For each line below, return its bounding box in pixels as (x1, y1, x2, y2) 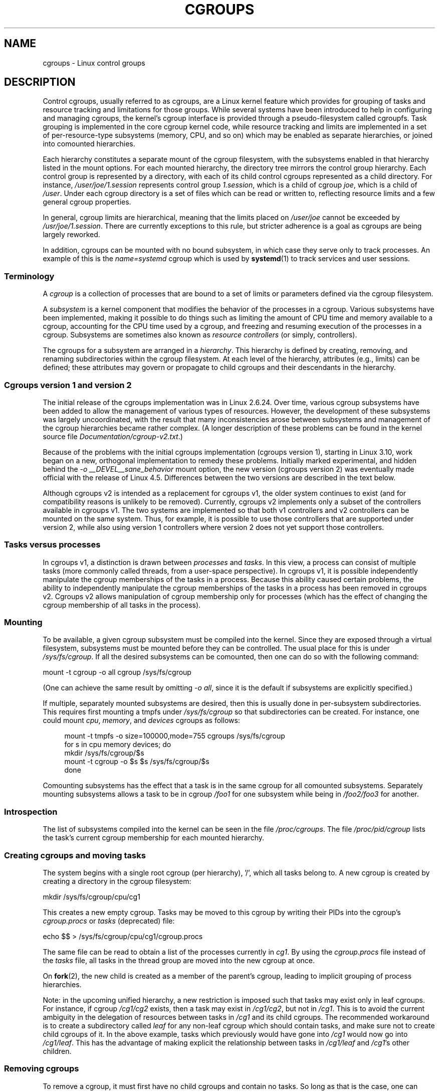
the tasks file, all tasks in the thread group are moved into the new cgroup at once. (43, 956, 315, 965)
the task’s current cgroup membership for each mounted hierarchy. (43, 833, 265, 842)
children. (43, 1046, 72, 1055)
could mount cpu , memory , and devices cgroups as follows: (43, 716, 240, 725)
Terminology (4, 271, 55, 281)
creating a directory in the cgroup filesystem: (43, 876, 191, 885)
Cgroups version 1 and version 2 (4, 380, 132, 390)
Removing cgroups (4, 1063, 79, 1074)
